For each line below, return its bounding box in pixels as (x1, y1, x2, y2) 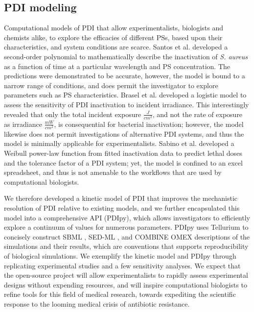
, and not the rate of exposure (152, 109, 243, 119)
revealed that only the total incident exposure (4, 109, 141, 119)
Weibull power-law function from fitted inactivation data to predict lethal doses (4, 148, 242, 158)
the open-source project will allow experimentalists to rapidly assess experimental (4, 270, 248, 280)
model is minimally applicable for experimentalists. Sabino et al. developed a (4, 138, 234, 148)
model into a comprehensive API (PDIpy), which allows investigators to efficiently (4, 212, 250, 222)
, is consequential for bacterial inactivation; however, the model (54, 119, 244, 129)
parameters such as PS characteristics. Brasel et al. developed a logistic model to (4, 90, 247, 100)
